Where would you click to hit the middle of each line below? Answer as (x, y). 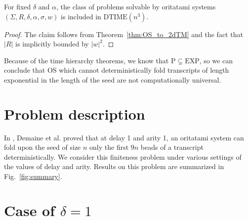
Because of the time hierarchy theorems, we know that (86, 60)
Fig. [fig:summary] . (33, 176)
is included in (81, 16)
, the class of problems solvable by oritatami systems (136, 6)
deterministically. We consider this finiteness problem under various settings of (123, 156)
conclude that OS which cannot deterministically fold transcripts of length (117, 70)
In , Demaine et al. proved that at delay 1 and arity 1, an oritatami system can (124, 137)
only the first (109, 147)
